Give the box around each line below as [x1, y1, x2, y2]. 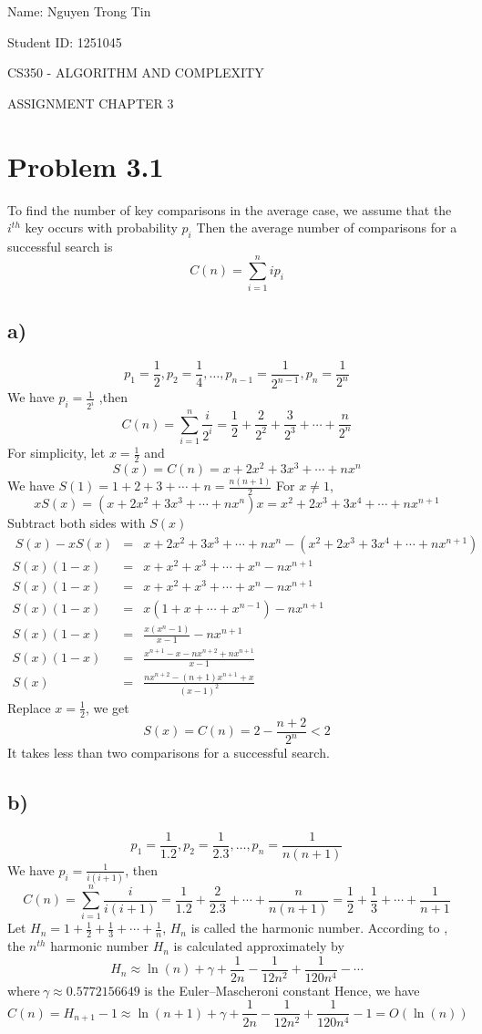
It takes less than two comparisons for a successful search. [7, 743, 330, 762]
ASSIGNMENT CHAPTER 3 [7, 93, 174, 112]
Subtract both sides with [7, 513, 146, 533]
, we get [85, 698, 129, 717]
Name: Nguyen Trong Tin [7, 2, 151, 20]
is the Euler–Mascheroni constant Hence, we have [144, 980, 420, 999]
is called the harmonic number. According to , [190, 918, 448, 937]
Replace [7, 698, 51, 717]
